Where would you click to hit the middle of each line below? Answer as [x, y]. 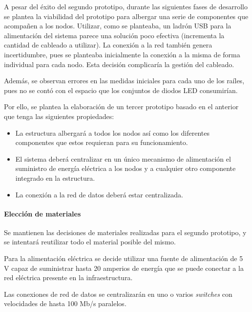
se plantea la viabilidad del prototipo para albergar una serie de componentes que [126, 16]
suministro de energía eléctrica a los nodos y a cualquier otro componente [126, 168]
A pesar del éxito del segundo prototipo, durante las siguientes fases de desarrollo [126, 6]
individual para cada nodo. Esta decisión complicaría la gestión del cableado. [119, 64]
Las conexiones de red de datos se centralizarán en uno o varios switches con [118, 294]
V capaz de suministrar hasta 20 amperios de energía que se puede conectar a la [124, 268]
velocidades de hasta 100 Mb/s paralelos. [65, 303]
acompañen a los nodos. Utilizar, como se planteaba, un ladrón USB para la [118, 26]
